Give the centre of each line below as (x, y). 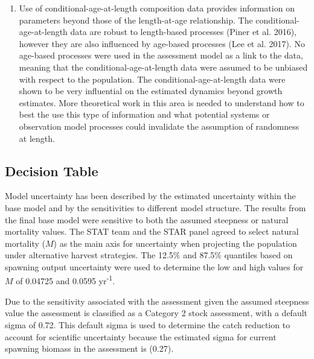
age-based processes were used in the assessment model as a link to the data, (161, 55)
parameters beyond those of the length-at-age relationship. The (136, 20)
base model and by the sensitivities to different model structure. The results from (155, 207)
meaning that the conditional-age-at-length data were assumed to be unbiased (163, 67)
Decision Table (52, 170)
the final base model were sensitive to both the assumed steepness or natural (147, 219)
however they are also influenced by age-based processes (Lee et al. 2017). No (162, 43)
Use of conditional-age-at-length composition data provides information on (157, 8)
